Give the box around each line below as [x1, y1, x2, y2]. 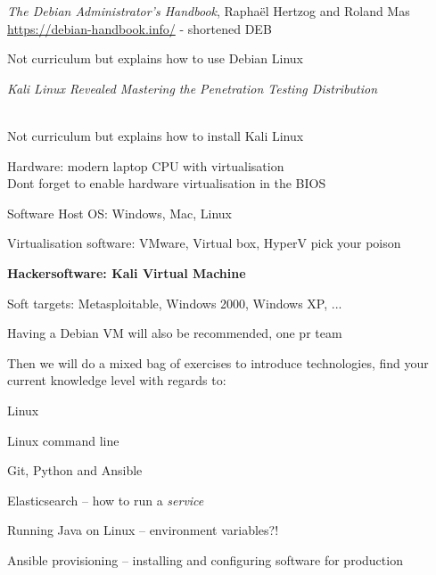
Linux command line [7, 431, 119, 449]
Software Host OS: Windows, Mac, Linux [7, 203, 233, 222]
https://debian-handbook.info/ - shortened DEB [7, 19, 272, 37]
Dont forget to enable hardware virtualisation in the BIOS [7, 174, 326, 193]
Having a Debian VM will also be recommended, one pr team [7, 324, 342, 342]
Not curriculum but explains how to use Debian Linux [7, 49, 303, 68]
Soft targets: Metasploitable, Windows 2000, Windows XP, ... [7, 293, 342, 312]
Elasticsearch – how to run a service [7, 490, 204, 509]
